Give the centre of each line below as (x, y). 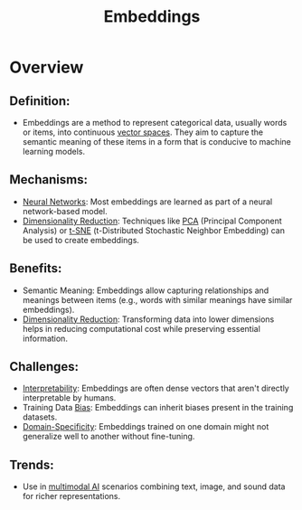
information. (45, 338)
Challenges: (44, 367)
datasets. (40, 417)
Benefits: (36, 269)
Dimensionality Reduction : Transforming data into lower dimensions (148, 319)
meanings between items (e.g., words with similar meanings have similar (157, 299)
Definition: (40, 101)
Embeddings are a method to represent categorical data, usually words (155, 123)
